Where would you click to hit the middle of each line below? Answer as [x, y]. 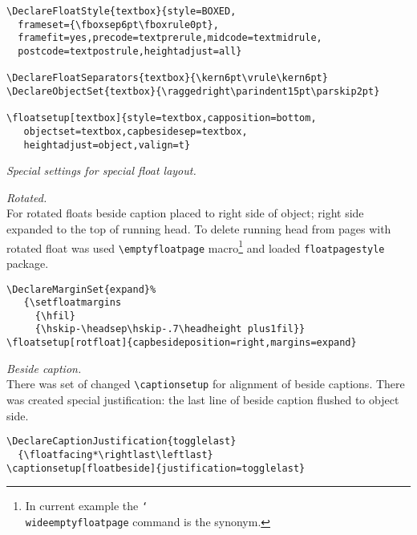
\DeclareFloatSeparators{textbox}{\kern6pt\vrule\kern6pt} [167, 78]
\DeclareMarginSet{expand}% [81, 289]
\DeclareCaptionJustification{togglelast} [121, 442]
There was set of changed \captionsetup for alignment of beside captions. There [206, 384]
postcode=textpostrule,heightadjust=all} [130, 51]
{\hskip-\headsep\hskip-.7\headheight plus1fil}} [170, 329]
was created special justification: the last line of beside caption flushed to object [203, 400]
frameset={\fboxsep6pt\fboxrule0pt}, [118, 24]
